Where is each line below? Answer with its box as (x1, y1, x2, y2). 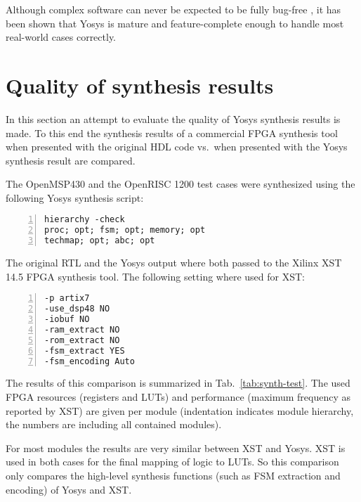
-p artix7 (44, 293, 90, 304)
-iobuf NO (44, 314, 90, 325)
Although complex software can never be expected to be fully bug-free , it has (6, 2, 341, 16)
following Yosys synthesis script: (6, 190, 144, 205)
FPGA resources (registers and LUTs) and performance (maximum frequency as (6, 390, 351, 404)
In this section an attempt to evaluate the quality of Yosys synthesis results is (6, 111, 341, 126)
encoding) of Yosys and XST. (6, 482, 132, 496)
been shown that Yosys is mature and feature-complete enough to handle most (6, 15, 344, 30)
